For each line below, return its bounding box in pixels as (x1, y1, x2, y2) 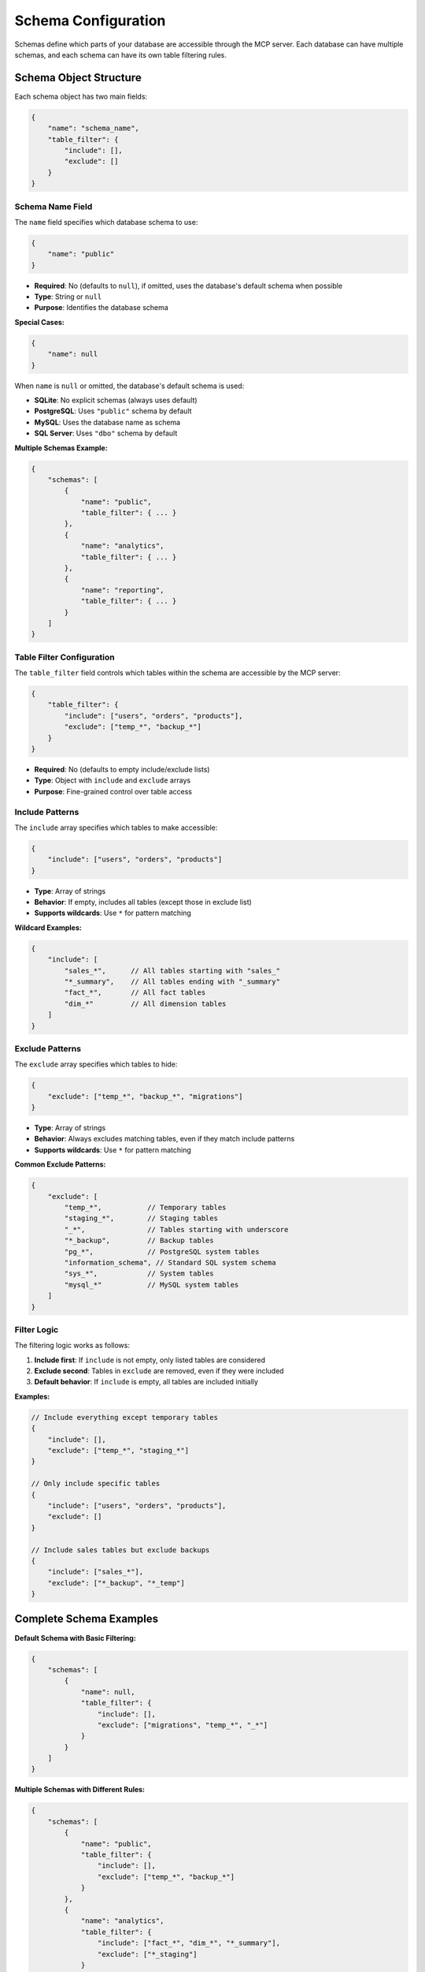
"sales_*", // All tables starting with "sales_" (64, 966, 281, 975)
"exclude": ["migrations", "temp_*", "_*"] (97, 1720, 268, 1729)
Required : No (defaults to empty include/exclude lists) (34, 765, 210, 775)
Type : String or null (34, 292, 102, 301)
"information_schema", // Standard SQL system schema (64, 1258, 276, 1267)
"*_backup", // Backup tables (64, 1236, 214, 1246)
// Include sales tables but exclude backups (31, 1545, 210, 1554)
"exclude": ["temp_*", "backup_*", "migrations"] (47, 1092, 243, 1100)
